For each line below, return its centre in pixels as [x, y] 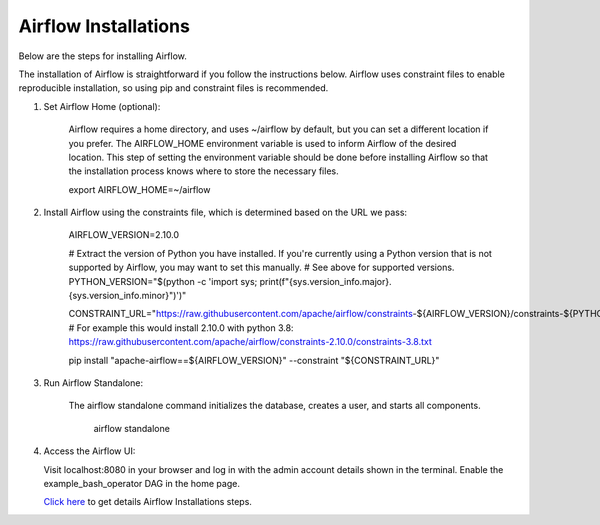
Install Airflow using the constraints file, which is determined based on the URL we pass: [225, 212]
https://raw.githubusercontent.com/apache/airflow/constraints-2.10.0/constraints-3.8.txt [250, 342]
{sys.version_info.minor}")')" [127, 296]
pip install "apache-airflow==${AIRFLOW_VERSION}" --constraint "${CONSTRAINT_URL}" [254, 360]
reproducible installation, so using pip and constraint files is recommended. [173, 88]
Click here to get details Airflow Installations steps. [147, 502]
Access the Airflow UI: [89, 451]
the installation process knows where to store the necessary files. [203, 171]
